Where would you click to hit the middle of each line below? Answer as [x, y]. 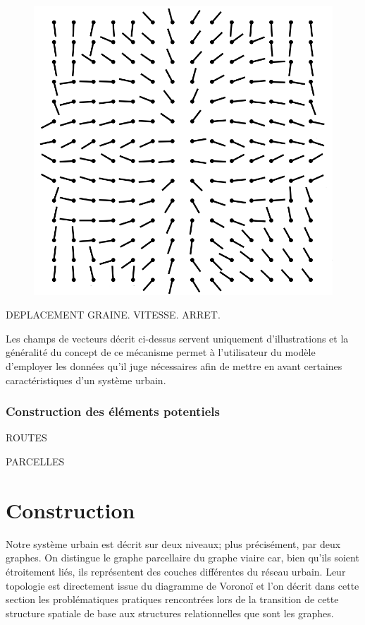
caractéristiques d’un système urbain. [86, 380]
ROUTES [26, 437]
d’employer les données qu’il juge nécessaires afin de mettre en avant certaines [174, 366]
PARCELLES [35, 462]
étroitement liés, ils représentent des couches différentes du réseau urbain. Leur [176, 571]
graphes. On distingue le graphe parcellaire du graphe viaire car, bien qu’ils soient [182, 558]
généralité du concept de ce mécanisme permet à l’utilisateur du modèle [161, 352]
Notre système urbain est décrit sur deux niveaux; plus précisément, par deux [173, 543]
